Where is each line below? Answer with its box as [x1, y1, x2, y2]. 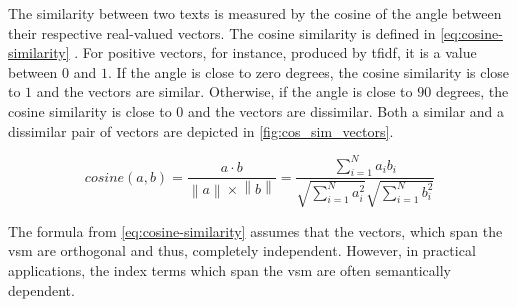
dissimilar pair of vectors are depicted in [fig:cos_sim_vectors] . [8, 120, 394, 141]
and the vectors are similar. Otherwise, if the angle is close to [36, 81, 413, 102]
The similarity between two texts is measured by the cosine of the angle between [8, 3, 502, 23]
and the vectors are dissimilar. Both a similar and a [187, 100, 505, 121]
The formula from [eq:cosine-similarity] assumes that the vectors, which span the [8, 220, 503, 241]
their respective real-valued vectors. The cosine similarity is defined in [8, 22, 436, 43]
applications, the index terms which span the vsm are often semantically [8, 260, 452, 281]
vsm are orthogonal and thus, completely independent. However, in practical [8, 240, 476, 261]
